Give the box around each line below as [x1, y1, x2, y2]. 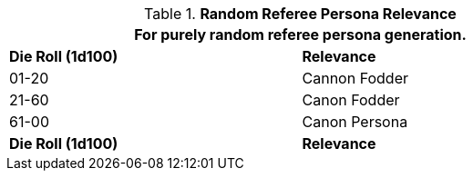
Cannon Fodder [302, 69, 408, 87]
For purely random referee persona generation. [134, 25, 467, 44]
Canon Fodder [302, 91, 400, 109]
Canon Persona [302, 113, 408, 131]
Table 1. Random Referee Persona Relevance [144, 5, 457, 23]
